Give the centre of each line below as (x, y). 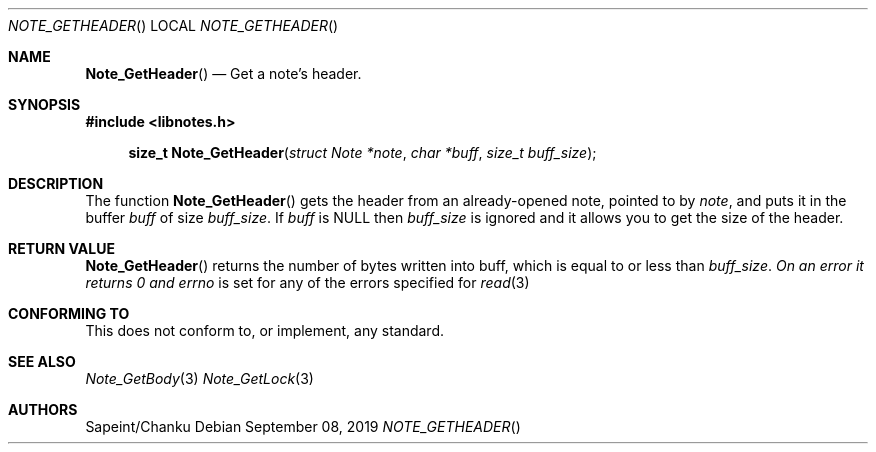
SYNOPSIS (44, 104)
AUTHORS (43, 409)
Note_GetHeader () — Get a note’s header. (223, 73)
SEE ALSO (42, 361)
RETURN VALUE (61, 248)
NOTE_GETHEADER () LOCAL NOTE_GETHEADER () (173, 25)
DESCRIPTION (56, 183)
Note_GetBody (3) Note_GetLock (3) (199, 378)
